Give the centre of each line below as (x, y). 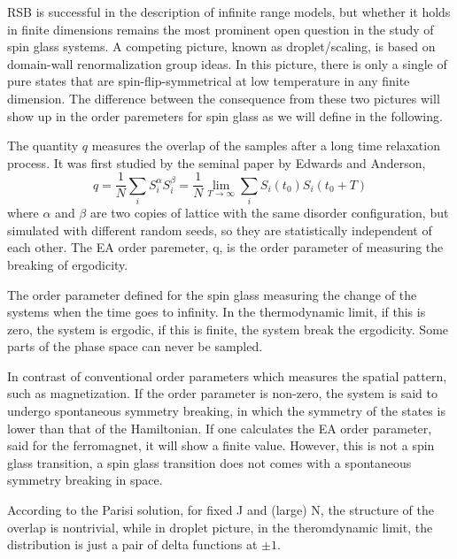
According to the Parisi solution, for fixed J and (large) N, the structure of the (221, 510)
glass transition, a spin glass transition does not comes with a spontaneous (209, 462)
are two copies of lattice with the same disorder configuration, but (269, 213)
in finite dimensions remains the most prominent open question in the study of (221, 29)
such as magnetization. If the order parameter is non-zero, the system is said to (223, 393)
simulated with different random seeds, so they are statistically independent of (220, 230)
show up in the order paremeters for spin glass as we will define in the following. (225, 115)
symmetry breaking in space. (85, 480)
